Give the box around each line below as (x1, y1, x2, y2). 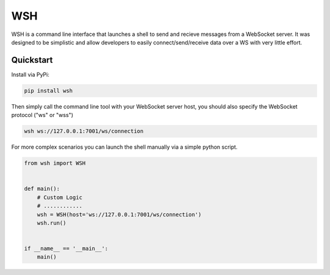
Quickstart (11, 55, 53, 65)
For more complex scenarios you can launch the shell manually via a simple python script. (11, 143, 238, 151)
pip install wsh (24, 87, 73, 94)
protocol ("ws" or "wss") (11, 112, 73, 119)
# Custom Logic (37, 194, 82, 201)
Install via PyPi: (11, 71, 50, 78)
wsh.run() (37, 220, 67, 226)
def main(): (24, 185, 61, 192)
